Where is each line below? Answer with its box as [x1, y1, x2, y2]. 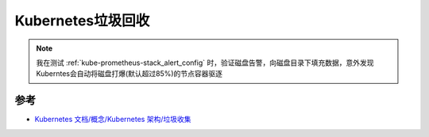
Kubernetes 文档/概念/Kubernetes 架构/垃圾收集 [34, 115, 191, 124]
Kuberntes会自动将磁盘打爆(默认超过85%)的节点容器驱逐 [36, 69, 222, 78]
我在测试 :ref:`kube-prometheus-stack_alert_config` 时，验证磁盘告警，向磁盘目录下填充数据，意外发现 [36, 58, 374, 67]
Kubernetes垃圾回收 [14, 12, 150, 29]
